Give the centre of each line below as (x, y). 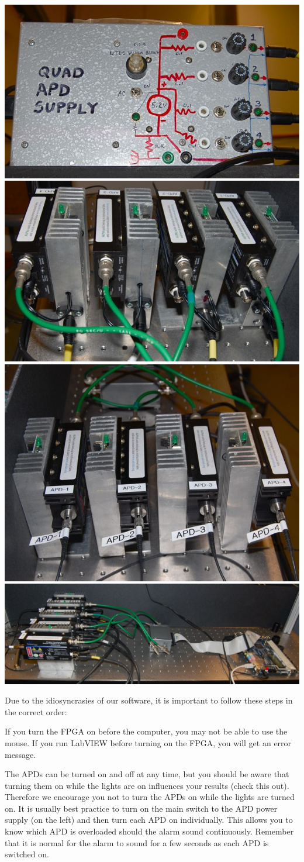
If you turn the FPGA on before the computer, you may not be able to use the (146, 731)
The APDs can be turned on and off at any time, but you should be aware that (147, 774)
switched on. (27, 854)
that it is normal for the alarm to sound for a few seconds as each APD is (137, 842)
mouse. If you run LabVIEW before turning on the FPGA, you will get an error (148, 742)
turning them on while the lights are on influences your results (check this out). (147, 785)
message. (20, 754)
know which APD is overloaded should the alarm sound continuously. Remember (149, 831)
